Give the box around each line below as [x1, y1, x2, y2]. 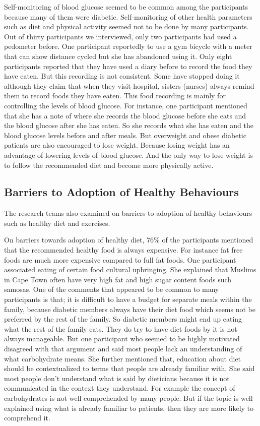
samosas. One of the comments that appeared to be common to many [4, 284, 219, 294]
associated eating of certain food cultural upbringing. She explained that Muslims [4, 264, 256, 275]
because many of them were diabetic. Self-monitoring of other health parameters [4, 11, 252, 22]
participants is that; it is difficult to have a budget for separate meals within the [4, 294, 252, 305]
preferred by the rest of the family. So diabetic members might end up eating [4, 314, 242, 324]
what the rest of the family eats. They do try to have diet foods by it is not [4, 323, 237, 334]
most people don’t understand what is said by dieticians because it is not [4, 373, 230, 383]
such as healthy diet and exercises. [4, 217, 110, 228]
